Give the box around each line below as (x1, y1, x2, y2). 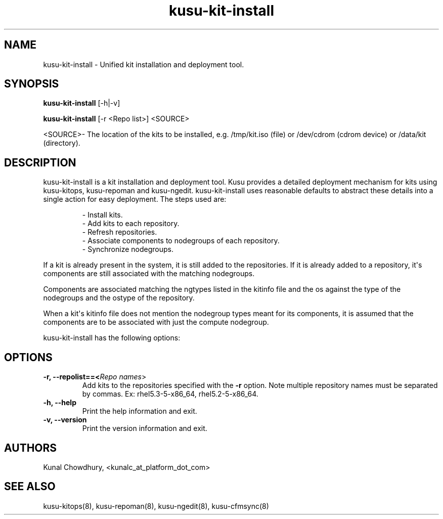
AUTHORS (4, 441, 57, 454)
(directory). (43, 139, 80, 148)
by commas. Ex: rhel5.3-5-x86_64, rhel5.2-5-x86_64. (82, 390, 258, 399)
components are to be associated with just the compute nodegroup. (43, 318, 269, 327)
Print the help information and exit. (82, 407, 197, 416)
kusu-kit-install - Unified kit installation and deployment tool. (43, 60, 244, 69)
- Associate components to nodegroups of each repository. (82, 236, 280, 245)
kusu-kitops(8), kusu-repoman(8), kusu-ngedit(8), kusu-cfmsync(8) (43, 501, 269, 510)
